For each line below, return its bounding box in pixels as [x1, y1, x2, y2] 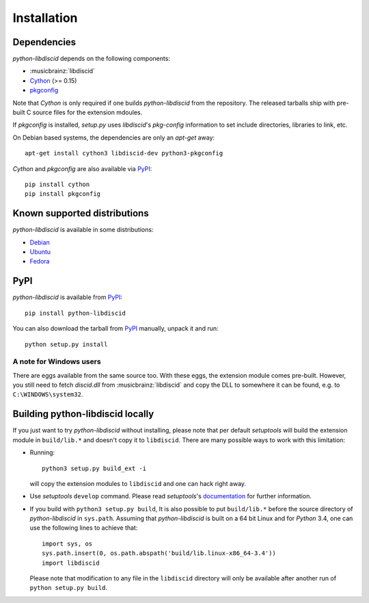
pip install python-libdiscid [25, 309, 126, 317]
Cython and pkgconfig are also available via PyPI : [12, 164, 152, 172]
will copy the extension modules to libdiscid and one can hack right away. [29, 479, 246, 487]
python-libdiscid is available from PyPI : [12, 293, 123, 301]
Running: [29, 448, 55, 457]
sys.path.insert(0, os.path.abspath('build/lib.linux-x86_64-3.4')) [42, 550, 276, 557]
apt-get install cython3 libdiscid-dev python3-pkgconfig [25, 149, 223, 157]
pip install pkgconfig [25, 190, 101, 198]
